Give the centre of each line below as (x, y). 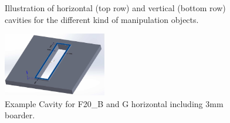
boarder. (20, 115)
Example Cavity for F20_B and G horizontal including (104, 103)
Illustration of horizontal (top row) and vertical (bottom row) (115, 8)
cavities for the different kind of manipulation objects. (102, 19)
